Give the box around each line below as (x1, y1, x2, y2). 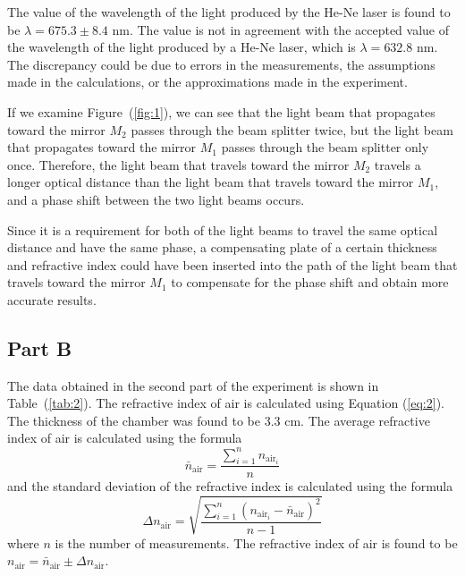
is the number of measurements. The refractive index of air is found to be (55, 533, 458, 552)
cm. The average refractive (284, 411, 430, 429)
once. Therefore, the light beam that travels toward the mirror (7, 155, 350, 174)
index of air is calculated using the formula (7, 428, 242, 447)
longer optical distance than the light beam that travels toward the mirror (7, 173, 414, 191)
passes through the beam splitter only (221, 138, 429, 157)
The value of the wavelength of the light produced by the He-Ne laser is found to (7, 3, 451, 21)
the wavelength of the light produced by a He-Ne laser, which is (7, 38, 356, 56)
